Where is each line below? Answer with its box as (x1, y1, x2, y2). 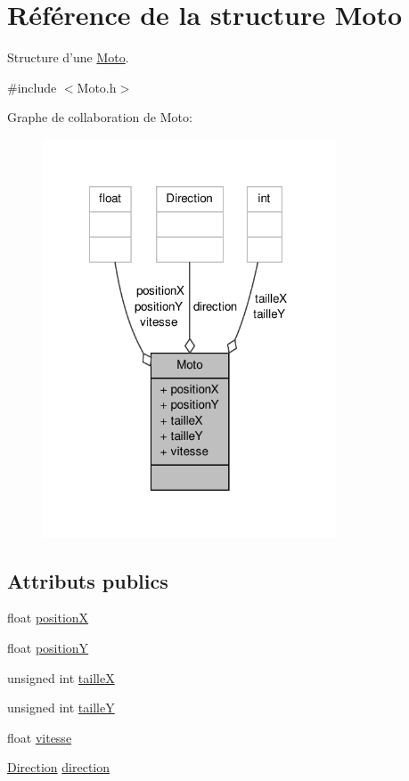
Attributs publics (7, 566, 168, 594)
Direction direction (7, 758, 110, 777)
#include (7, 77, 57, 96)
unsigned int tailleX (7, 668, 115, 687)
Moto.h (77, 77, 117, 96)
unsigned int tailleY (7, 698, 115, 717)
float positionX (7, 608, 89, 627)
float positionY (7, 638, 89, 656)
